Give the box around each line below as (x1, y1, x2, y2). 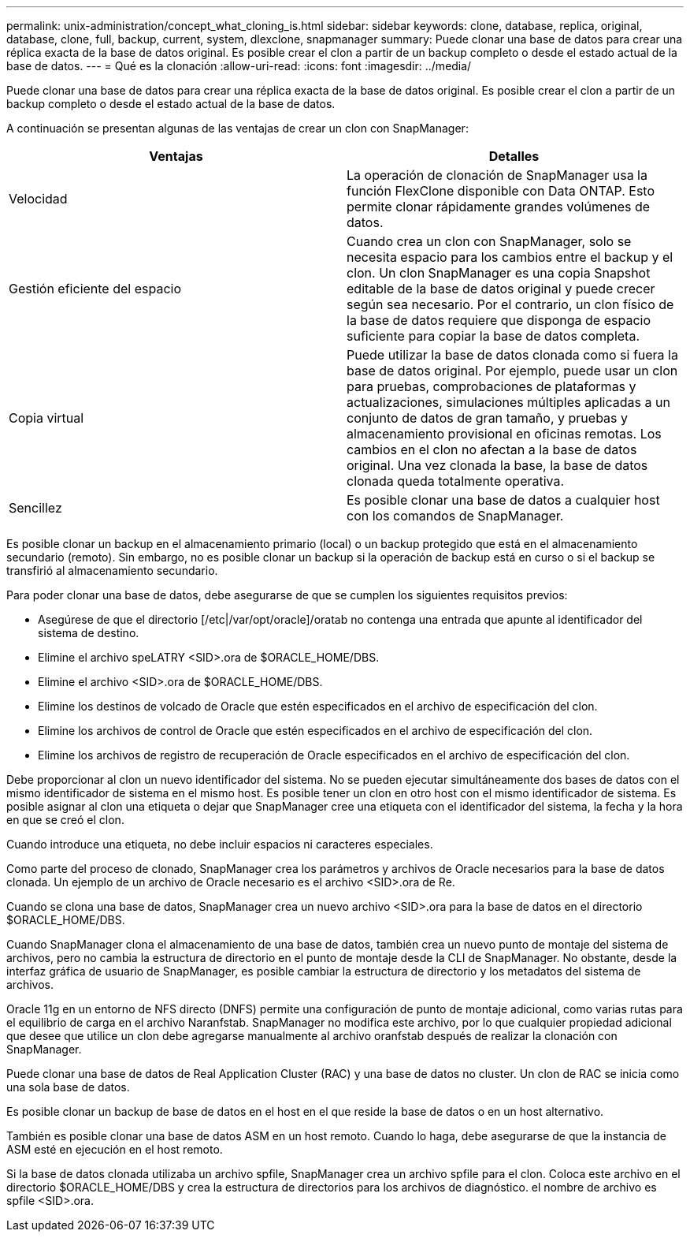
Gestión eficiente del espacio (9, 281, 182, 296)
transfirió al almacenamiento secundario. (6, 564, 218, 577)
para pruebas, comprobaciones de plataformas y (347, 378, 636, 394)
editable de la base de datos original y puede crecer (347, 281, 655, 296)
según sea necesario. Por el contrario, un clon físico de (347, 296, 674, 312)
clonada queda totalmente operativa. (347, 473, 565, 489)
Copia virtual (9, 410, 84, 426)
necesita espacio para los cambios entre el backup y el (347, 249, 673, 265)
